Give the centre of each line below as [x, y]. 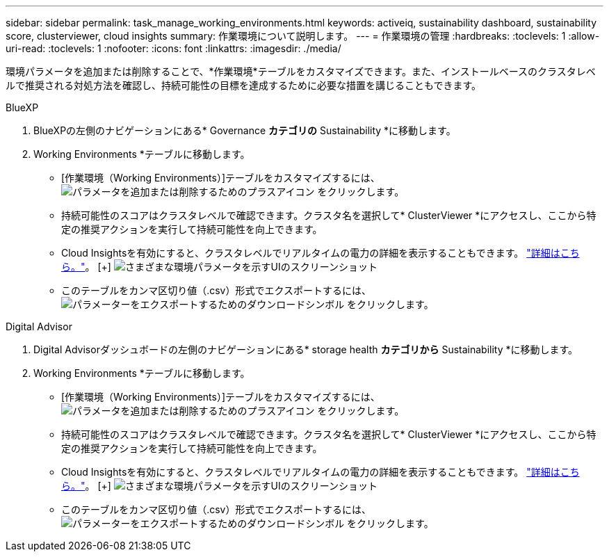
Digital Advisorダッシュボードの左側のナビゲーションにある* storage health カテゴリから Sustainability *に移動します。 [306, 349]
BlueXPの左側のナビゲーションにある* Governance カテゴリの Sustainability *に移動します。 [245, 130]
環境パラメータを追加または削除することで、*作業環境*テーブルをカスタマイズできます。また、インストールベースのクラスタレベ [301, 71]
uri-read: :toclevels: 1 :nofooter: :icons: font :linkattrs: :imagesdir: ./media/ [173, 48]
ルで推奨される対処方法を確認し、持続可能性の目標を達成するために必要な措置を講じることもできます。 [244, 85]
